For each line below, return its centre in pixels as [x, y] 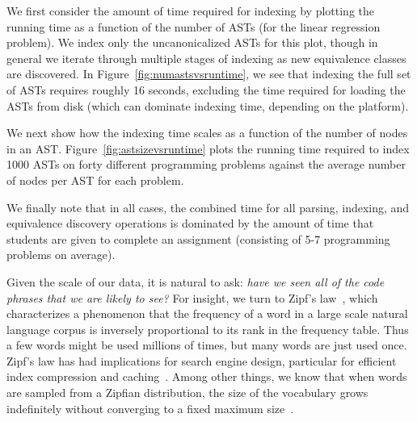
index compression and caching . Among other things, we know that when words [207, 376]
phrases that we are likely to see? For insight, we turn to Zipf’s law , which [192, 297]
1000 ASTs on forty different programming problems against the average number [206, 164]
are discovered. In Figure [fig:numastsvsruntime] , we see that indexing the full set [209, 74]
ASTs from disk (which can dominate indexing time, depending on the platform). [208, 105]
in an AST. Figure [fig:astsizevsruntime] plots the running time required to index [208, 148]
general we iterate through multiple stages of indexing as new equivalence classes [206, 58]
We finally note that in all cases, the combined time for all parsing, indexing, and [208, 207]
